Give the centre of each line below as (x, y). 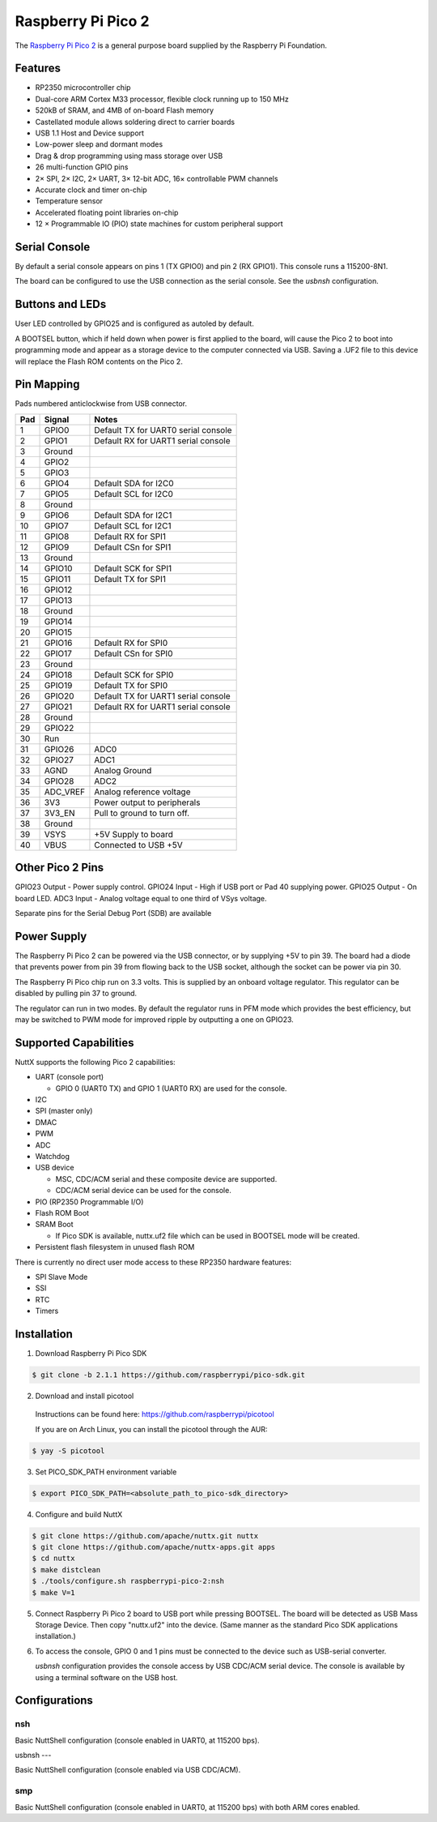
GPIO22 (59, 728)
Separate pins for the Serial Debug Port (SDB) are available (113, 913)
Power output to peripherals (147, 802)
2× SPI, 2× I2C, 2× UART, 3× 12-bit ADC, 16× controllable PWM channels (157, 178)
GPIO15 (58, 632)
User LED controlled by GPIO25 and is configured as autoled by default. (134, 323)
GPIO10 (58, 568)
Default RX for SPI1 (130, 537)
